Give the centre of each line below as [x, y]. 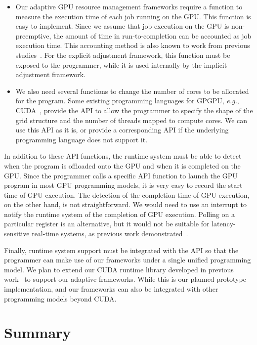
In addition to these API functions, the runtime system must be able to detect [123, 156]
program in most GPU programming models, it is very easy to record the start [123, 185]
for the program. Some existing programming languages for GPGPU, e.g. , [127, 101]
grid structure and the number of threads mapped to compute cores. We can [131, 120]
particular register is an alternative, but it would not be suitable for [107, 224]
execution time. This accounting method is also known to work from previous [133, 45]
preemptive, [33, 35]
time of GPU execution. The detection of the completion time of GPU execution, [127, 194]
